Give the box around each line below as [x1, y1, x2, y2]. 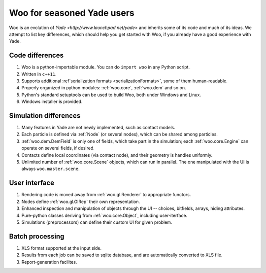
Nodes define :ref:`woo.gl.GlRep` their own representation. [21, 199, 140, 205]
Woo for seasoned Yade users [9, 7, 135, 18]
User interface [9, 179, 54, 187]
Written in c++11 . [21, 71, 57, 77]
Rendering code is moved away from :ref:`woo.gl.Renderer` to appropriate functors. [21, 192, 191, 198]
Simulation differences [9, 111, 81, 120]
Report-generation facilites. [21, 259, 77, 265]
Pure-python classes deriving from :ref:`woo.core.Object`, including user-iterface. [21, 212, 188, 218]
